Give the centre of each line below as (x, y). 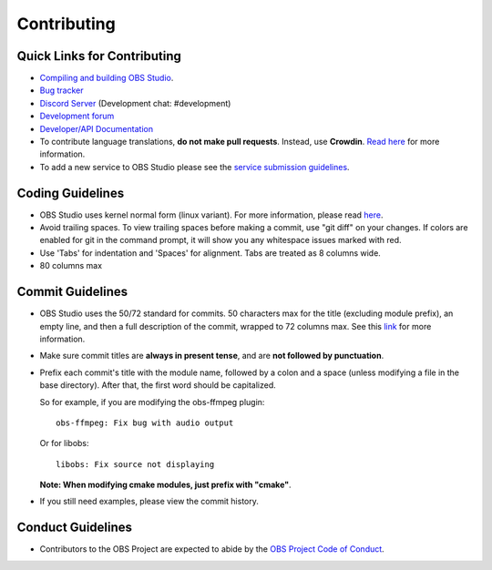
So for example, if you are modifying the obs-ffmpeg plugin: (152, 402)
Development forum (77, 116)
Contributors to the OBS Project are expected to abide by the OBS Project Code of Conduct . (212, 549)
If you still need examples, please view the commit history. (149, 502)
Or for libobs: (65, 443)
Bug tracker (61, 90)
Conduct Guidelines (74, 528)
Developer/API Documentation (97, 128)
